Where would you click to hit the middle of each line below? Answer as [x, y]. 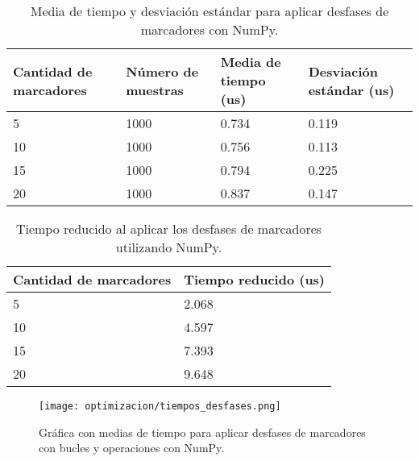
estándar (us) [351, 89]
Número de [162, 71]
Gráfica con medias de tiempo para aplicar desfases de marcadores [202, 432]
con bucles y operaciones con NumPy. [132, 448]
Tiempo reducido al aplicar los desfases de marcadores [169, 228]
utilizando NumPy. [169, 247]
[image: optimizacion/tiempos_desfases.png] [160, 406]
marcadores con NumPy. [209, 29]
